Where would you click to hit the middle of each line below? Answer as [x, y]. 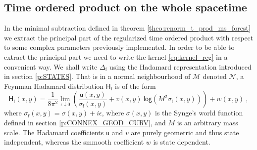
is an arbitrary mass [207, 122]
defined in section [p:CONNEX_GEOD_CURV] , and [85, 122]
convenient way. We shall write [51, 66]
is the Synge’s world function [199, 113]
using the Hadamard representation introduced [180, 66]
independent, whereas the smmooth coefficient [74, 142]
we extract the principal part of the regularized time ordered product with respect [129, 37]
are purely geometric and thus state [185, 132]
